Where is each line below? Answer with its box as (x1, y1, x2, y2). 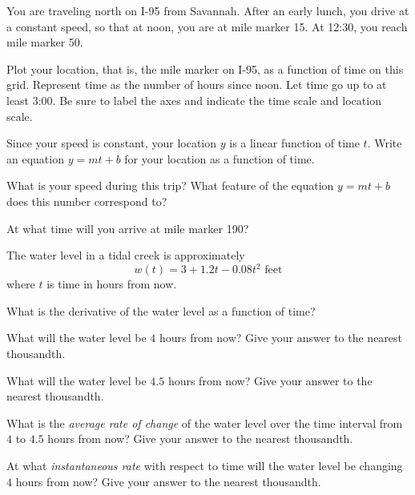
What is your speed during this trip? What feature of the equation (6, 177, 334, 194)
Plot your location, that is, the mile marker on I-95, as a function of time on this (6, 60, 404, 77)
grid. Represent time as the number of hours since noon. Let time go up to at (6, 76, 387, 93)
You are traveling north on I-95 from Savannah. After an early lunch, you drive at (6, 2, 409, 18)
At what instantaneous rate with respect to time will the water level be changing (6, 457, 403, 473)
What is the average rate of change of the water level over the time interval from (6, 414, 403, 431)
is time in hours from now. (46, 276, 177, 292)
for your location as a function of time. (124, 150, 315, 167)
